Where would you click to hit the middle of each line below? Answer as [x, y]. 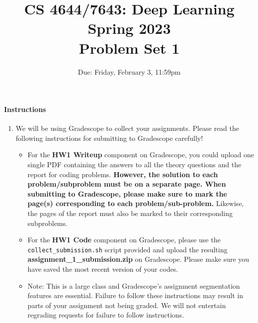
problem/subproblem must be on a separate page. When [127, 184]
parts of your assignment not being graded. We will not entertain [127, 305]
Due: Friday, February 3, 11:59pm [129, 71]
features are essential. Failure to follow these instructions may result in [135, 295]
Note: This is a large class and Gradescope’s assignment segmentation [134, 285]
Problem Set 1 [129, 48]
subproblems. [47, 223]
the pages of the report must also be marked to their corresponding [130, 213]
